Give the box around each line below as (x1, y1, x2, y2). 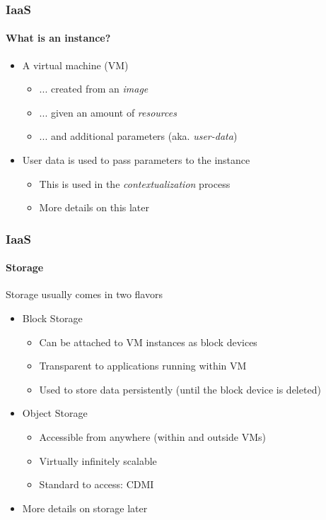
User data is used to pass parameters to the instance (22, 153, 250, 167)
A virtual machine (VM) (22, 57, 129, 72)
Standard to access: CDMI (39, 477, 154, 492)
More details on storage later (22, 500, 148, 515)
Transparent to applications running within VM (39, 358, 247, 373)
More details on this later (39, 200, 149, 215)
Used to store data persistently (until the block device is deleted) (39, 382, 321, 396)
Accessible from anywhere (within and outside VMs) (39, 430, 267, 444)
